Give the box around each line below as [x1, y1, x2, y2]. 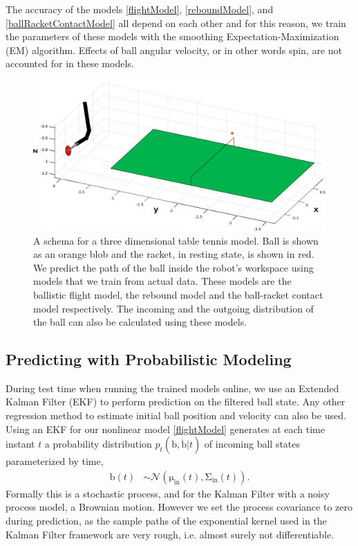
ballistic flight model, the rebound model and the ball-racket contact [33, 287, 323, 301]
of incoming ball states [204, 437, 301, 451]
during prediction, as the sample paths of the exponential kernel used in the [6, 513, 327, 528]
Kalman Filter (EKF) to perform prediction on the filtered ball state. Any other [6, 394, 346, 409]
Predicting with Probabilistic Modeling [6, 349, 292, 370]
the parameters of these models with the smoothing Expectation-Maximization [6, 29, 339, 44]
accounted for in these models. [6, 56, 134, 71]
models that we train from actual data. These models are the [33, 274, 292, 288]
